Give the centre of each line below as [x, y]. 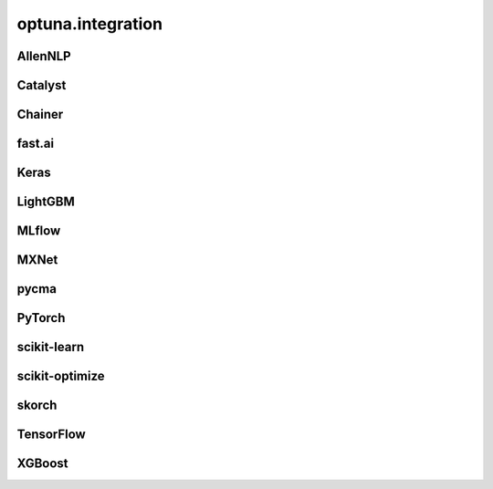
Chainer [40, 114]
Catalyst [42, 85]
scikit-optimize [61, 376]
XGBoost [42, 464]
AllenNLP [44, 56]
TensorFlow [51, 435]
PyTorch [41, 318]
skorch [37, 406]
